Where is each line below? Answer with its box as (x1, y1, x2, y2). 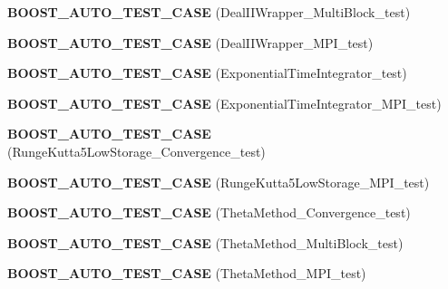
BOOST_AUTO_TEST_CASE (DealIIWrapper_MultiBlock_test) (7, 3, 411, 21)
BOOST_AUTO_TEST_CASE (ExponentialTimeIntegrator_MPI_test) (7, 93, 442, 112)
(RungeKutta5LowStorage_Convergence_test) (7, 141, 266, 160)
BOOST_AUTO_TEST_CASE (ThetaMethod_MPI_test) (7, 264, 366, 283)
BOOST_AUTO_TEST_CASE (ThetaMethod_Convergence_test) (7, 203, 411, 222)
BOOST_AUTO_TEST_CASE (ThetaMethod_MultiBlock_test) (7, 233, 404, 252)
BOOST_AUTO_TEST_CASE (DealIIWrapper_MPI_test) (7, 33, 374, 52)
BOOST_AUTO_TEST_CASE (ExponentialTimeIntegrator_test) (7, 63, 407, 82)
